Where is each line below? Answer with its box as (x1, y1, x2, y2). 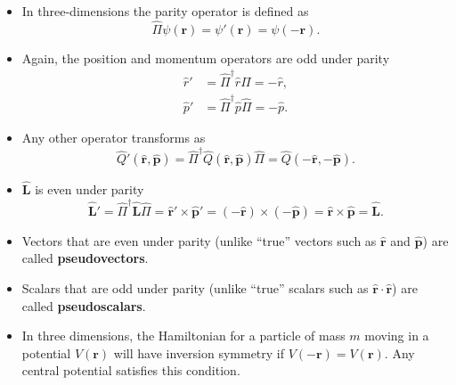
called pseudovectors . (21, 249, 149, 267)
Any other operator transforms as (21, 127, 206, 146)
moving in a (364, 326, 429, 345)
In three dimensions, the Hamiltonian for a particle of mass (21, 326, 346, 345)
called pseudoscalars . (21, 296, 146, 315)
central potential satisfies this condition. (21, 361, 240, 380)
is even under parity (35, 180, 144, 199)
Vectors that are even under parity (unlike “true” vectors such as (21, 231, 377, 250)
